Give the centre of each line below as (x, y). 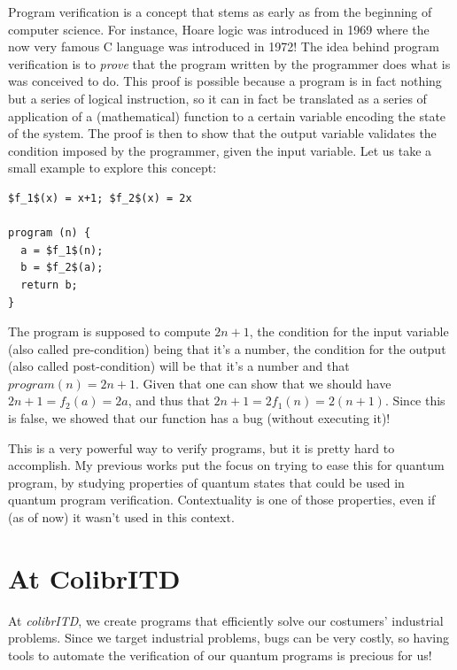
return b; (49, 285)
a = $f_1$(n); (62, 250)
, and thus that (169, 400)
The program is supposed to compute (109, 331)
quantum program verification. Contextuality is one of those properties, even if (222, 500)
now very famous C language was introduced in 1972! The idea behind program (224, 46)
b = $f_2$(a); (62, 268)
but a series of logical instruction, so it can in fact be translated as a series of (217, 98)
